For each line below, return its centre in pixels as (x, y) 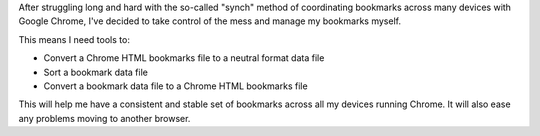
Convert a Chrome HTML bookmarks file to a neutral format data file (184, 58)
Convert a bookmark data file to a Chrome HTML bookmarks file (176, 86)
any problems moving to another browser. (104, 118)
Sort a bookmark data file (96, 72)
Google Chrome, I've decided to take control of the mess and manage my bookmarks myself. (210, 21)
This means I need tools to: (74, 39)
